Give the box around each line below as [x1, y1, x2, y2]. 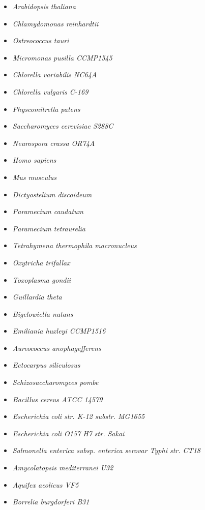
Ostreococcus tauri [12, 35, 69, 46]
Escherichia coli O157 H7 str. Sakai [12, 428, 125, 438]
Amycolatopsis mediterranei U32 [12, 462, 113, 473]
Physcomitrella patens [12, 103, 80, 114]
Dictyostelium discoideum [12, 189, 92, 199]
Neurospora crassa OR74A [12, 137, 95, 148]
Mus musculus [12, 171, 57, 182]
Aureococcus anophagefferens [12, 342, 101, 353]
